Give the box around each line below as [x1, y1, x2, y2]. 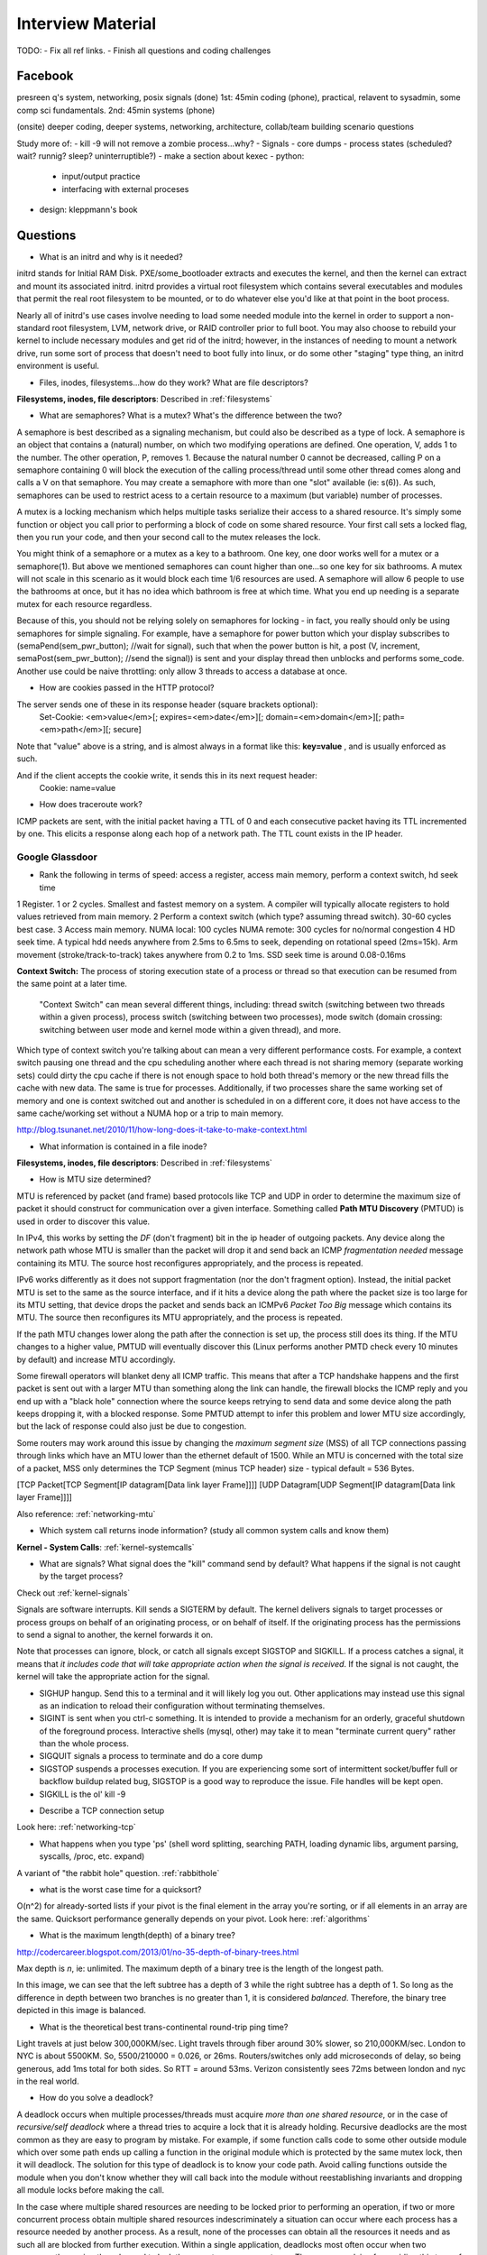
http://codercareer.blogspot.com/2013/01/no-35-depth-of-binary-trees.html [16, 1947, 299, 1957]
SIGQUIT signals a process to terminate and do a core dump [39, 1751, 263, 1762]
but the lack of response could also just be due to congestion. [16, 1421, 247, 1431]
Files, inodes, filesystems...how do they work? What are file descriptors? [39, 377, 308, 388]
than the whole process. [39, 1738, 130, 1749]
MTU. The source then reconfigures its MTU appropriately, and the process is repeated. [16, 1312, 343, 1323]
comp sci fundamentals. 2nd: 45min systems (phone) [16, 105, 216, 115]
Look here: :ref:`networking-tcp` [16, 1822, 137, 1833]
